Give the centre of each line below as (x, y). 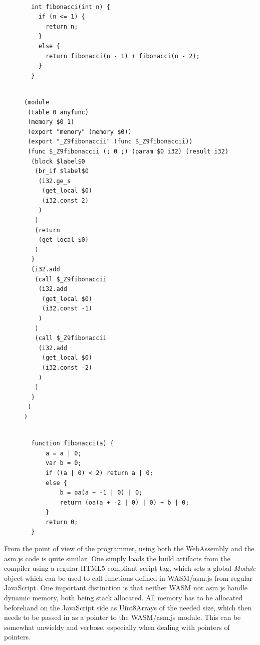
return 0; (62, 522)
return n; (62, 26)
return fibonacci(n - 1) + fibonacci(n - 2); (122, 56)
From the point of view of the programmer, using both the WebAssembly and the (129, 548)
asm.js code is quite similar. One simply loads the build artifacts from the (117, 558)
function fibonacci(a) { (72, 444)
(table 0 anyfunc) (58, 112)
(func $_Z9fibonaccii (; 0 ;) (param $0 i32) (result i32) (128, 151)
